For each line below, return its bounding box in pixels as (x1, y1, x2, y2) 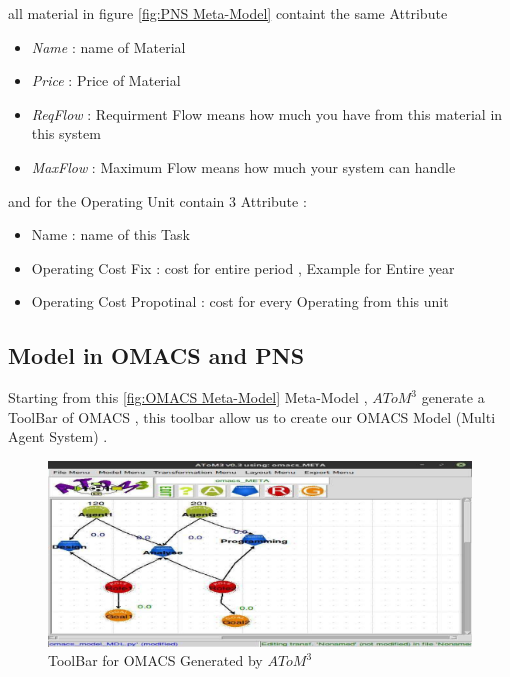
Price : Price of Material (31, 70, 181, 91)
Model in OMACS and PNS (8, 340, 305, 371)
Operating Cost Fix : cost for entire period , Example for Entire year (31, 257, 455, 278)
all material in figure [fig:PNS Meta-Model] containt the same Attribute (8, 3, 448, 23)
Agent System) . (8, 426, 108, 447)
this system (31, 123, 101, 144)
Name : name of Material (31, 36, 186, 57)
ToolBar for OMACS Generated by (48, 650, 263, 671)
